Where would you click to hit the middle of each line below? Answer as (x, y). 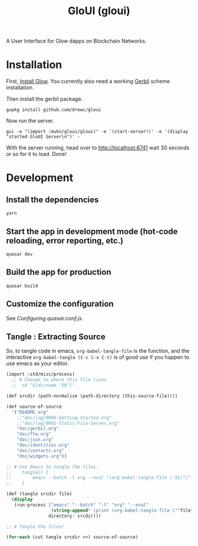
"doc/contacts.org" (41, 450)
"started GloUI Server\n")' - (43, 137)
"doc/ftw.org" (34, 434)
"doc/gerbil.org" (38, 429)
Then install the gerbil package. (44, 99)
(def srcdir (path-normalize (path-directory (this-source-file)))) (92, 396)
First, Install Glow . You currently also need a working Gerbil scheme (88, 82)
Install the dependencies (52, 199)
